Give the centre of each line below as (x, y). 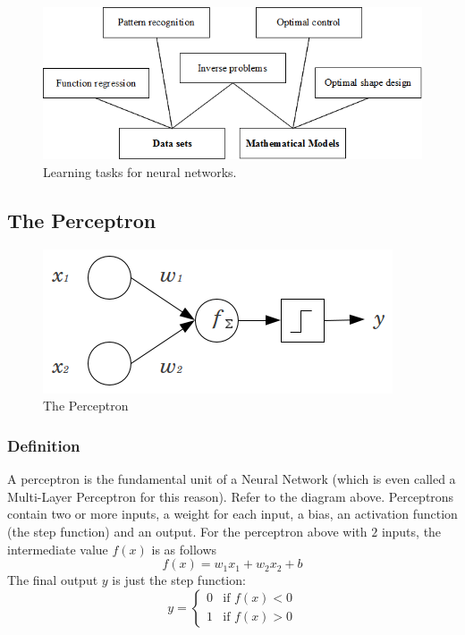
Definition (44, 445)
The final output (53, 580)
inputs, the (411, 532)
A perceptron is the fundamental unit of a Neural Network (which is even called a (232, 479)
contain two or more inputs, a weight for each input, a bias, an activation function (232, 514)
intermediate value (58, 549)
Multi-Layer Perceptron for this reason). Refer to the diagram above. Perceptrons (231, 496)
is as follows (184, 549)
